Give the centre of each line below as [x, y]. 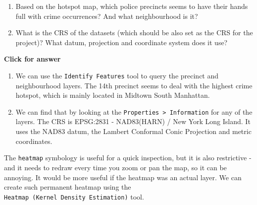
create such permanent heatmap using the [68, 187]
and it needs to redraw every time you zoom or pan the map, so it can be [115, 167]
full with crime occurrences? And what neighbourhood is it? [107, 16]
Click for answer [32, 59]
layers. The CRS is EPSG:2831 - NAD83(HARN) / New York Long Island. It [133, 121]
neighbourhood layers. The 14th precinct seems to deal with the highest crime [134, 85]
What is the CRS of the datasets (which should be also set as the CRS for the [134, 33]
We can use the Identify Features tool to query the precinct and [117, 75]
